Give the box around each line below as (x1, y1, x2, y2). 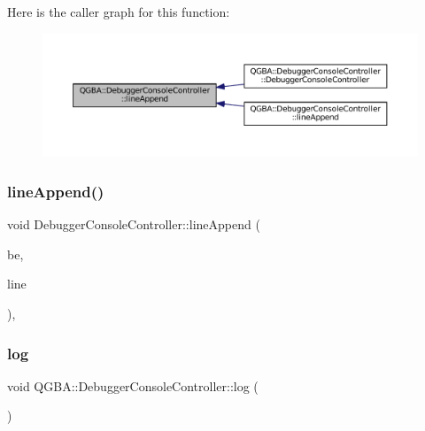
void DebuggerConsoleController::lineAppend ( (7, 215, 260, 234)
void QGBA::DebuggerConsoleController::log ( (7, 376, 259, 395)
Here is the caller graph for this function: (7, 3, 230, 20)
